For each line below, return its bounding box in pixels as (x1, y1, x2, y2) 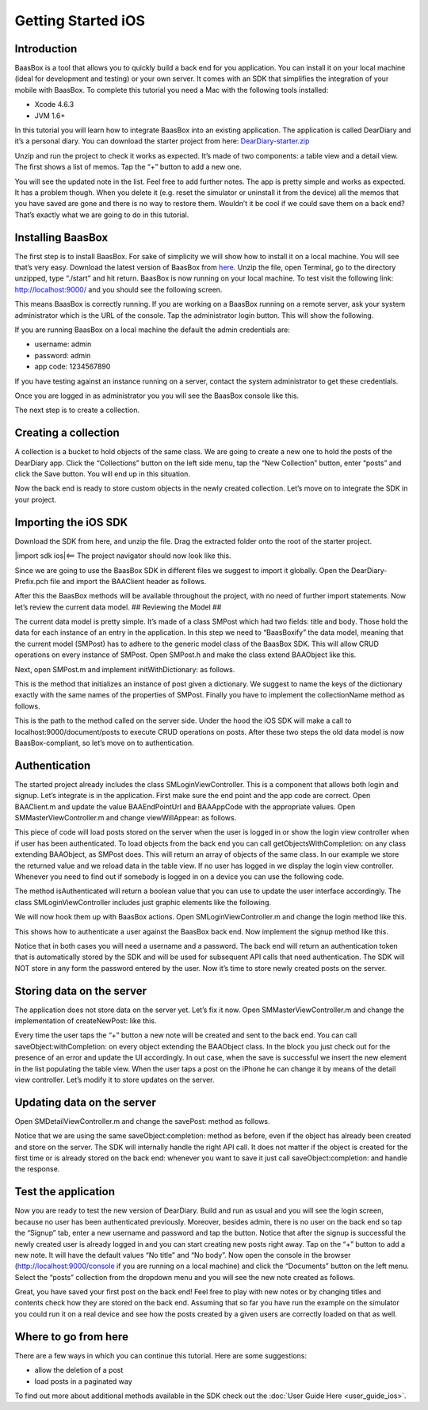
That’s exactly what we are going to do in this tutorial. (14, 210, 189, 220)
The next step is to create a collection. (14, 405, 140, 415)
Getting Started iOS (14, 12, 146, 29)
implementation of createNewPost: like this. (14, 1016, 157, 1026)
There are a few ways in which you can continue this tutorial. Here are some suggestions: (14, 1351, 308, 1360)
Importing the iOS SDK (14, 515, 128, 529)
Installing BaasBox (14, 231, 109, 244)
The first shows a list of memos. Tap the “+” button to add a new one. (14, 162, 242, 172)
